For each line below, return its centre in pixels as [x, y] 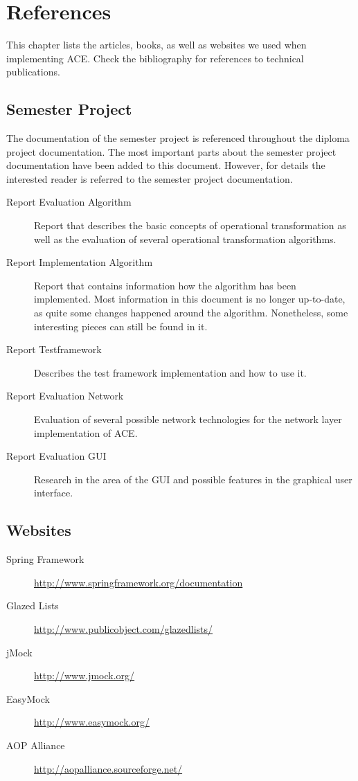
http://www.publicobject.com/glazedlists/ [124, 628]
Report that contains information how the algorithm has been [165, 285]
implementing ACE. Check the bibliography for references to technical [155, 58]
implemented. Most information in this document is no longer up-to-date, [190, 299]
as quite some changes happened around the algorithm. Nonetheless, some [191, 313]
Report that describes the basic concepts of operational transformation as [190, 225]
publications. [33, 72]
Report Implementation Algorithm [80, 262]
